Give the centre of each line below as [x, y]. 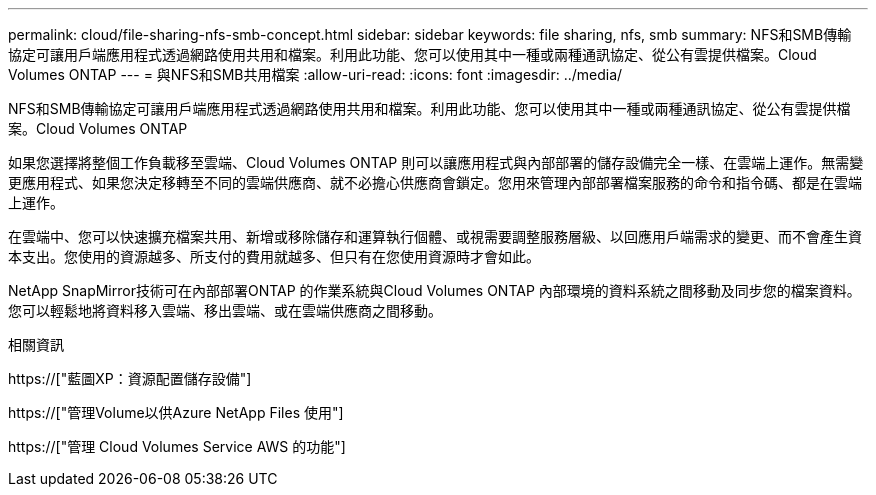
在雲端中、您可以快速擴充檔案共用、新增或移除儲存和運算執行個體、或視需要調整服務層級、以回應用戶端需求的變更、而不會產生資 [435, 236]
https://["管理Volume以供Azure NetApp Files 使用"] [176, 412]
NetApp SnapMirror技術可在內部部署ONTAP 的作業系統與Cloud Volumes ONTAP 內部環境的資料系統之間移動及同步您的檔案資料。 [434, 290]
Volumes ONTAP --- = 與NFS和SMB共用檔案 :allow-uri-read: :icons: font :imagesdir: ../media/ [315, 74]
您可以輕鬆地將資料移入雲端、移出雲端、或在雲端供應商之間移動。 [225, 310]
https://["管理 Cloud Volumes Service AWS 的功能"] [177, 446]
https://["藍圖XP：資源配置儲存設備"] [130, 378]
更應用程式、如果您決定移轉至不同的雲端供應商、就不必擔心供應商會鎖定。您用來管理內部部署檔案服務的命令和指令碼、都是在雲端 [435, 182]
